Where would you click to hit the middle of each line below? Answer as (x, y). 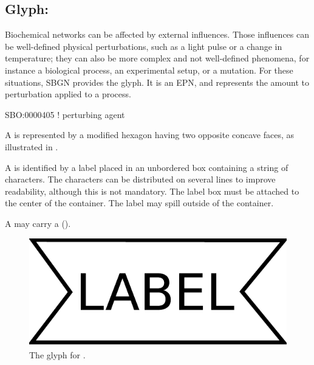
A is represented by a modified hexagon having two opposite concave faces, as (150, 135)
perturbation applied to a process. (68, 94)
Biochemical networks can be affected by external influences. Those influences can (157, 34)
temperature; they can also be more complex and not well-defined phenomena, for (157, 58)
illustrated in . (32, 146)
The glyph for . (57, 354)
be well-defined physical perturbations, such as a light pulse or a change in (144, 46)
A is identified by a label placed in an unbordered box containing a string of (147, 167)
